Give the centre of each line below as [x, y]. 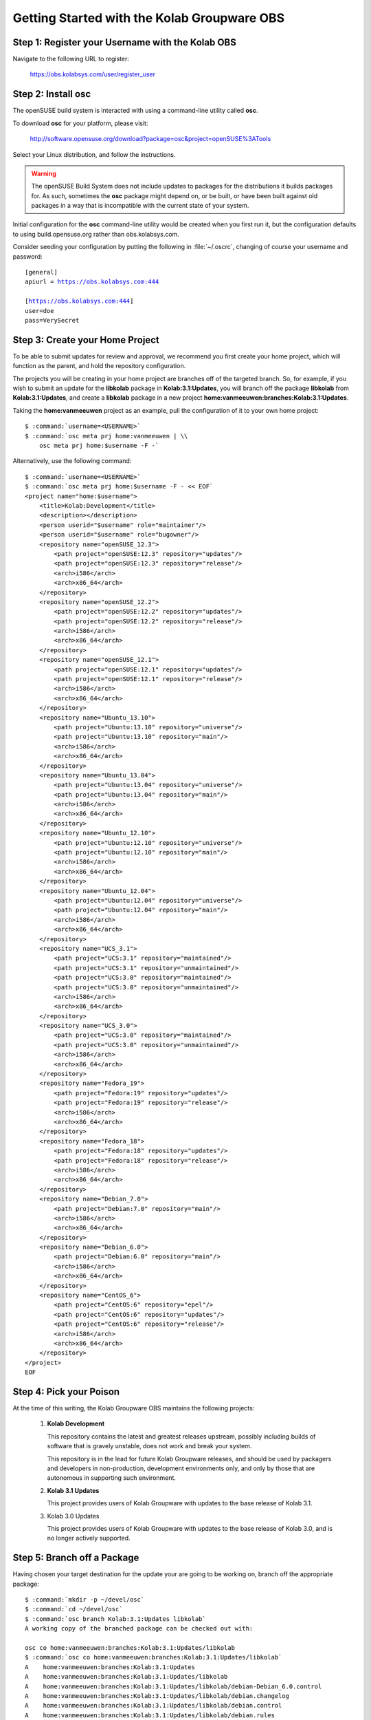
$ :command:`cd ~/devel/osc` [74, 1609]
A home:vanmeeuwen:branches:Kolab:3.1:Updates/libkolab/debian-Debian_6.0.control [173, 1686]
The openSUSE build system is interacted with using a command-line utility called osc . [135, 111]
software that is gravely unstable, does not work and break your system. [149, 1446]
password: [27, 256]
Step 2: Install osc [52, 94]
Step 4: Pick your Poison [66, 1391]
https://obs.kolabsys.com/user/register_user [93, 74]
